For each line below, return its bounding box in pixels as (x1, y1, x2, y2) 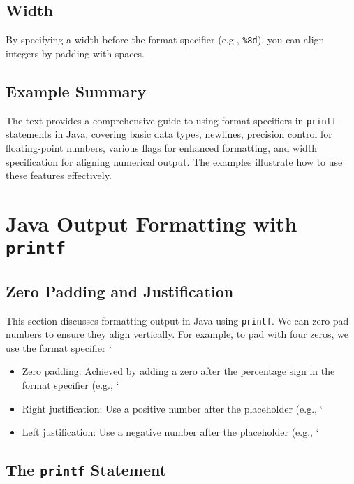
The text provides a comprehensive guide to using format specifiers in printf (6, 113, 337, 127)
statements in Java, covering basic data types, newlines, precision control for (6, 127, 332, 141)
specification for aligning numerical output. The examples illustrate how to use (6, 154, 343, 169)
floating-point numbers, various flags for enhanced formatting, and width (6, 140, 318, 155)
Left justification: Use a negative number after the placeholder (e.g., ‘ (22, 425, 319, 439)
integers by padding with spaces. (6, 45, 145, 60)
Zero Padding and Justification (6, 280, 234, 301)
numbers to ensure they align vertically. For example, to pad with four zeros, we (6, 327, 349, 341)
